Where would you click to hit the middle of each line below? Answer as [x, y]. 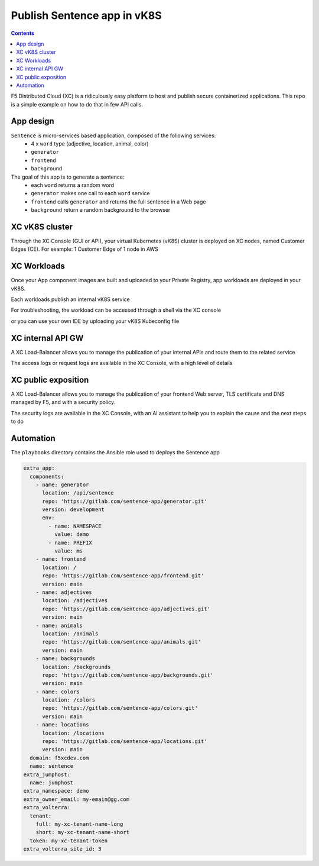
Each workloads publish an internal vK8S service [70, 299]
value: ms [68, 551]
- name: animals [59, 625]
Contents [23, 33]
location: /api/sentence [78, 493]
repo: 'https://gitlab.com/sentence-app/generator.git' [125, 501]
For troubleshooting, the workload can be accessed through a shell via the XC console [116, 310]
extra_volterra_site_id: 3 [62, 849]
